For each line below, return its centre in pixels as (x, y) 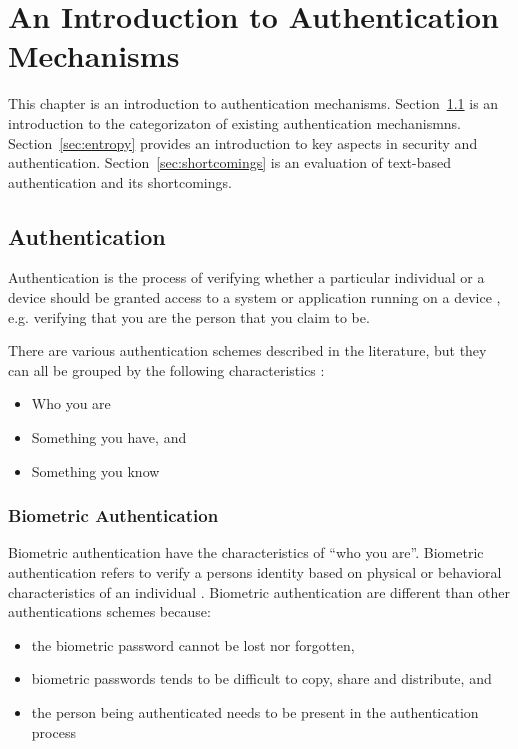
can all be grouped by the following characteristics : (166, 369)
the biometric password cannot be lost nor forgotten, (193, 644)
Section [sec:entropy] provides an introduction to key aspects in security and (243, 142)
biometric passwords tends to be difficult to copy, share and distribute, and (261, 678)
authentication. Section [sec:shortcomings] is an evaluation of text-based (230, 162)
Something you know (95, 470)
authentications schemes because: (109, 611)
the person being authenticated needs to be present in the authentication (255, 712)
